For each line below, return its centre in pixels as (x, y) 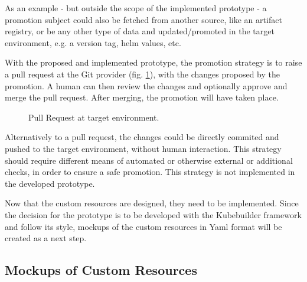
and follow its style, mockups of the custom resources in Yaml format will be (143, 226)
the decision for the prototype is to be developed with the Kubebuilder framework (153, 214)
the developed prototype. (50, 183)
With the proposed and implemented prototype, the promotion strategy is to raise (153, 62)
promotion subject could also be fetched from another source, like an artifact (143, 19)
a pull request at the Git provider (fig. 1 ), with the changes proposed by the (143, 74)
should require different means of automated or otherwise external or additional (149, 160)
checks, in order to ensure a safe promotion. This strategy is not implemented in (150, 172)
